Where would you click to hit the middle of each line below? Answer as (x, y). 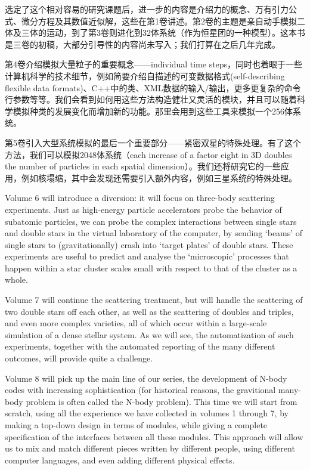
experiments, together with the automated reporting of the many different (140, 346)
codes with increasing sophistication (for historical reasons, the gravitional (140, 390)
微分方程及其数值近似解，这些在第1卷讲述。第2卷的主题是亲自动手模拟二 (163, 21)
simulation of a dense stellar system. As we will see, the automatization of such (149, 334)
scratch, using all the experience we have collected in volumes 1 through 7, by (147, 413)
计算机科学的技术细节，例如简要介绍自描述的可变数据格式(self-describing (145, 75)
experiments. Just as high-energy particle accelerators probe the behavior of (143, 209)
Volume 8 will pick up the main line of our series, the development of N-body (146, 378)
